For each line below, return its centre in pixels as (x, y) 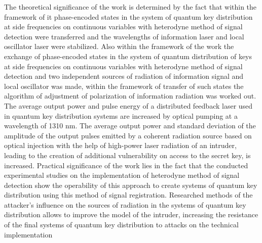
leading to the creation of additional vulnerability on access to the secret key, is (127, 155)
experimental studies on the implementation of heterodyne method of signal (122, 175)
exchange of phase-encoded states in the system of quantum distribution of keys (128, 56)
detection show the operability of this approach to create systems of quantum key (131, 185)
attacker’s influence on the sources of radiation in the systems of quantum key (125, 204)
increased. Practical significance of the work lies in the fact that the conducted (126, 165)
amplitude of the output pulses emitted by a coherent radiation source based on (128, 135)
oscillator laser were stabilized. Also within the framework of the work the (119, 46)
